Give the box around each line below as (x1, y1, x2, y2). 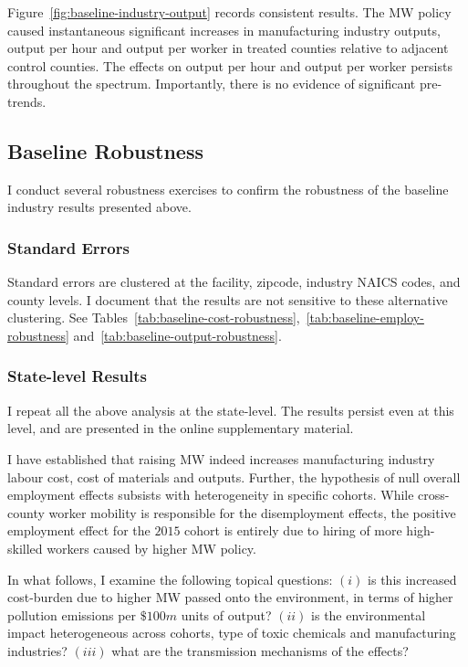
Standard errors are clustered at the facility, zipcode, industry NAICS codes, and (7, 272, 461, 291)
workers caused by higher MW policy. (47, 538, 256, 557)
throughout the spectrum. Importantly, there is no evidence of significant (7, 74, 416, 93)
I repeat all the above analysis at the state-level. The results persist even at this (7, 400, 454, 419)
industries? (7, 641, 68, 660)
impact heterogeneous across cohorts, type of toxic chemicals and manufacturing (7, 623, 456, 642)
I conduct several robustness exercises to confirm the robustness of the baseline (7, 179, 449, 198)
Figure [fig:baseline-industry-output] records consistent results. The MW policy (7, 3, 452, 21)
